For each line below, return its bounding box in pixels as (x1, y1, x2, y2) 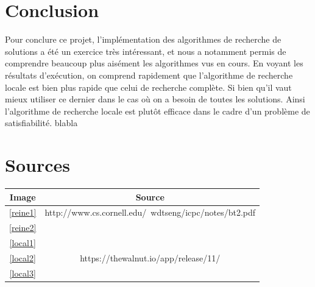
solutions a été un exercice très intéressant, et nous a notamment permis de (5, 44, 286, 57)
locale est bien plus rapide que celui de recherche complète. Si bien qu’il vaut (5, 80, 292, 93)
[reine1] (9, 206, 37, 219)
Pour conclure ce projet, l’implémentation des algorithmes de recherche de (5, 33, 281, 46)
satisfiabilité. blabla (5, 116, 78, 129)
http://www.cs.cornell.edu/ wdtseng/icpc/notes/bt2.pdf (44, 206, 256, 219)
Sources (5, 152, 70, 177)
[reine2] (9, 221, 37, 234)
